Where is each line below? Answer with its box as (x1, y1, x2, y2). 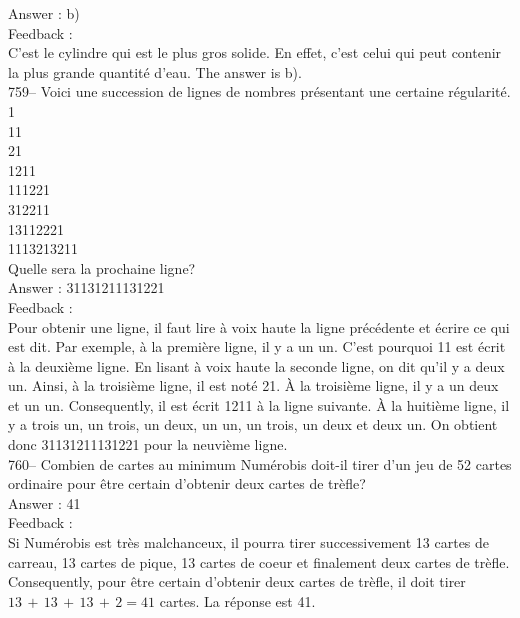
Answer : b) (8, 3, 80, 23)
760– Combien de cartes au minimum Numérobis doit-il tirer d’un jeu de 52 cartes (8, 453, 512, 474)
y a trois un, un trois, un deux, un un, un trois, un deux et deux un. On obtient (8, 414, 498, 435)
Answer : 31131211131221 (8, 277, 165, 298)
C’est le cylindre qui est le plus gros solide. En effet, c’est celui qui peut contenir (8, 42, 502, 63)
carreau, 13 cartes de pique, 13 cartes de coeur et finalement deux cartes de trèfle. (8, 551, 510, 572)
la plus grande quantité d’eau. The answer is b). (8, 61, 302, 82)
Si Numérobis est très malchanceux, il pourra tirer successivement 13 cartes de (8, 532, 490, 553)
